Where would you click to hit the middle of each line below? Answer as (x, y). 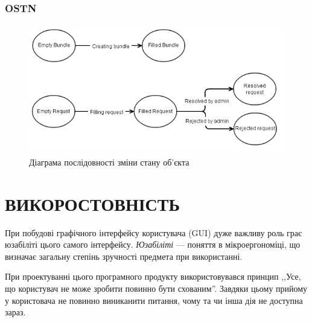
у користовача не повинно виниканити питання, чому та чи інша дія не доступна (154, 300)
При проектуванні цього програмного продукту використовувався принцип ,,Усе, (153, 276)
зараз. (15, 312)
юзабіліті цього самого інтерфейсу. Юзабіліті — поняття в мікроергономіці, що (153, 244)
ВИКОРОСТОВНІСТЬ (92, 203)
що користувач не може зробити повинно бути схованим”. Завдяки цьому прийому (156, 288)
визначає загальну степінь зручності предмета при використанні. (124, 256)
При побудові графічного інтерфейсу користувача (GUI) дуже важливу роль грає (153, 232)
